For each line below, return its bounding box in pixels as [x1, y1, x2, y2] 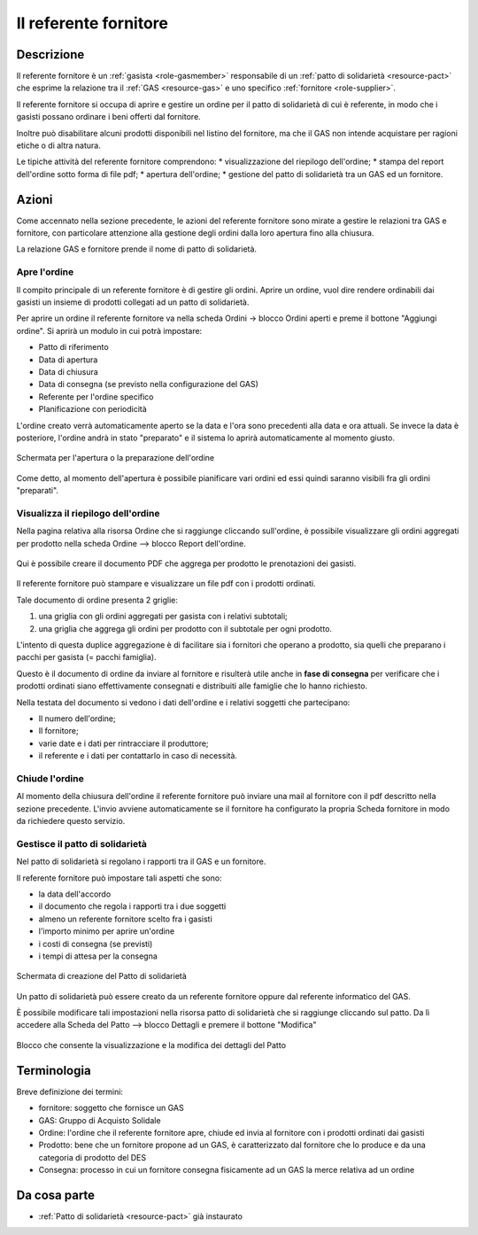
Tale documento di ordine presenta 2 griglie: [16, 594, 179, 605]
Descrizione [16, 47, 85, 62]
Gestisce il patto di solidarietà [16, 837, 148, 850]
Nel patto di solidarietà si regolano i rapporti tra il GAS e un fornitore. [16, 856, 266, 867]
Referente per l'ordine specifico [38, 391, 154, 402]
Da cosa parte [16, 1187, 96, 1202]
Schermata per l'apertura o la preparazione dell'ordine [16, 453, 215, 463]
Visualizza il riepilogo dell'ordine [16, 507, 160, 519]
